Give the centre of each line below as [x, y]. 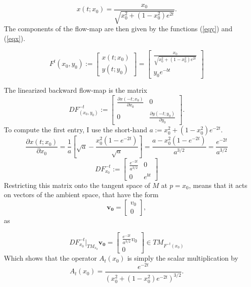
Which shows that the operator [50, 258]
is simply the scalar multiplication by [183, 258]
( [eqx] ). [15, 38]
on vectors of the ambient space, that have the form [81, 195]
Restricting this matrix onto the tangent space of [77, 185]
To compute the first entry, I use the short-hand [76, 130]
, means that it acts [218, 185]
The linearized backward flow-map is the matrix [76, 90]
